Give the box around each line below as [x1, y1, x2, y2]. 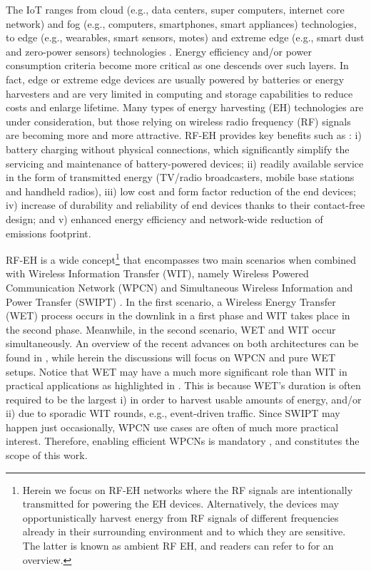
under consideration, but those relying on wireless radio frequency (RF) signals [6, 113, 351, 128]
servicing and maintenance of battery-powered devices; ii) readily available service [6, 155, 364, 170]
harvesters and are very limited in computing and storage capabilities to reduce [6, 86, 353, 101]
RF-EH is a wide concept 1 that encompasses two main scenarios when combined [6, 250, 357, 267]
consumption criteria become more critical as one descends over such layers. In [6, 58, 349, 73]
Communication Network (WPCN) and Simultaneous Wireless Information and [6, 279, 353, 294]
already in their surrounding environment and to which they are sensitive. [22, 524, 346, 539]
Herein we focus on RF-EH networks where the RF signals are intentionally [22, 482, 353, 497]
